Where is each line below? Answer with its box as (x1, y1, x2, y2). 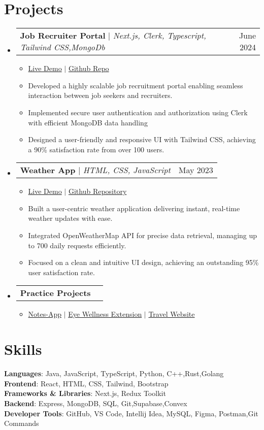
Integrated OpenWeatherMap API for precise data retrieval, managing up (28, 230, 257, 241)
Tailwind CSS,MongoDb (20, 41, 105, 53)
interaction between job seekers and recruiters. (28, 90, 173, 101)
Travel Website (148, 309, 195, 319)
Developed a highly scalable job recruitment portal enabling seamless (28, 80, 243, 90)
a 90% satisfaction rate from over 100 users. (28, 144, 164, 154)
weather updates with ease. (28, 213, 113, 223)
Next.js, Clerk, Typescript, (113, 29, 206, 42)
